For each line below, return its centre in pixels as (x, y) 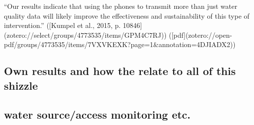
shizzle (21, 85)
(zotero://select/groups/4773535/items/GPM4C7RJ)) (85, 35)
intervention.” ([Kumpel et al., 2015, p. (62, 25)
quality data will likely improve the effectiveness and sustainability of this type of (127, 15)
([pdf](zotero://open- (201, 35)
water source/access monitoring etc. (97, 114)
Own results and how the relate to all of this (120, 71)
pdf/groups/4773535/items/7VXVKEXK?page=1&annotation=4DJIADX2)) (120, 44)
